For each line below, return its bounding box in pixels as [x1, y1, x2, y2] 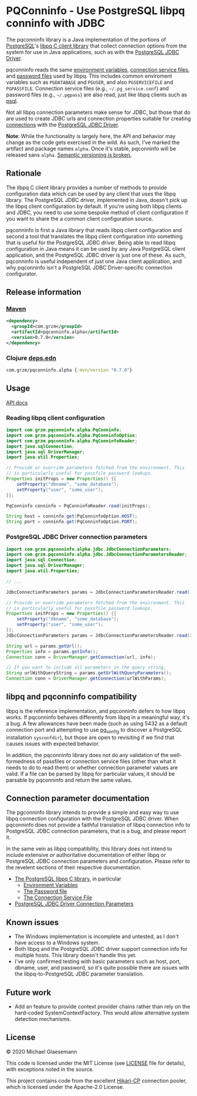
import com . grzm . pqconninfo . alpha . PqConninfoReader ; [6, 438, 138, 444]
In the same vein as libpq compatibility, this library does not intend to [6, 845, 172, 852]
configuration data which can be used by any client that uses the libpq [6, 190, 176, 197]
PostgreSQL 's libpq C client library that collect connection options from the [6, 42, 187, 49]
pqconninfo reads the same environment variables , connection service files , [6, 66, 190, 73]
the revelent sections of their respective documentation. [6, 864, 142, 871]
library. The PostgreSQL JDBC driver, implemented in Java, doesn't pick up [6, 196, 188, 203]
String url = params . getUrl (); [6, 643, 83, 649]
